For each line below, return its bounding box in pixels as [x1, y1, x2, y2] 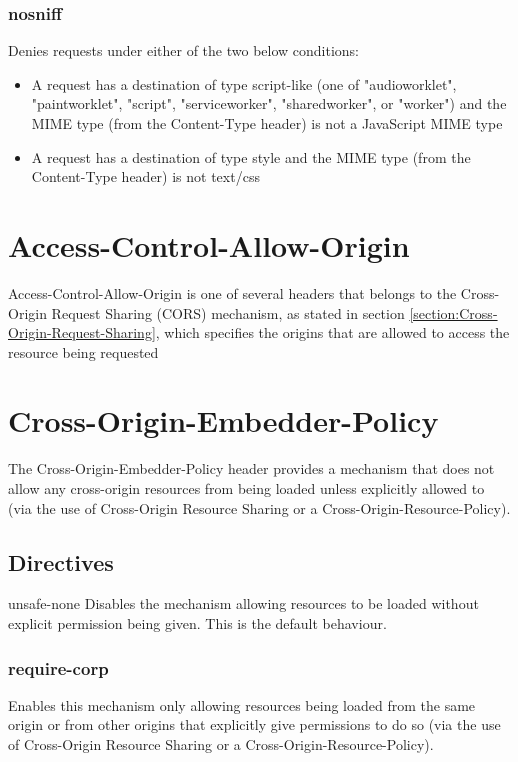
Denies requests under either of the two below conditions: [8, 40, 359, 61]
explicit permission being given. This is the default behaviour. [8, 612, 387, 633]
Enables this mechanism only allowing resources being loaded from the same [8, 694, 476, 715]
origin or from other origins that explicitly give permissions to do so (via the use [8, 714, 501, 735]
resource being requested [8, 341, 159, 362]
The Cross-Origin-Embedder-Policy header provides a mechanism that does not [8, 458, 495, 479]
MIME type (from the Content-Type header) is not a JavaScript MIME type [31, 113, 503, 133]
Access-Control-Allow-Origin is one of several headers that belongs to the [8, 282, 457, 303]
